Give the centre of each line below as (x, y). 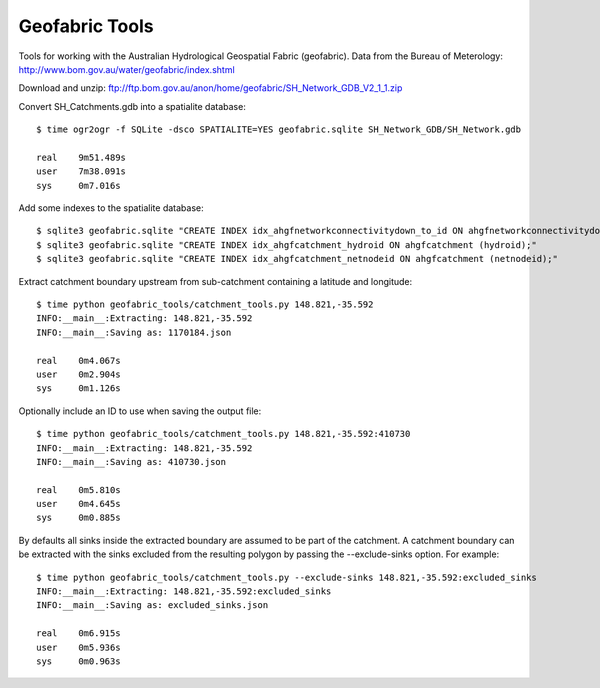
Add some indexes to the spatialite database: (111, 208)
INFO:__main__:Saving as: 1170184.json (134, 332)
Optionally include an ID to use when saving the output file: (140, 411)
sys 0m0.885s (78, 518)
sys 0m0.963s (78, 661)
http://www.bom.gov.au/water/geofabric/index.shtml (126, 69)
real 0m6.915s (78, 633)
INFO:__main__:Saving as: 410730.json (131, 461)
